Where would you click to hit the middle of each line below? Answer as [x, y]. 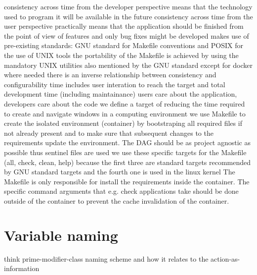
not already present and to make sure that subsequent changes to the [109, 133]
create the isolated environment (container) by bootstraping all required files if [123, 123]
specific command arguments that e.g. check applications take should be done [121, 191]
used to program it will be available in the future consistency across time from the [128, 16]
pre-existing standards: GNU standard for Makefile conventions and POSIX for [124, 45]
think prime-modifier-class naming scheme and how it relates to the [106, 258]
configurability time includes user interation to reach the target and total [115, 84]
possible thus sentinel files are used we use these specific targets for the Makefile [125, 152]
